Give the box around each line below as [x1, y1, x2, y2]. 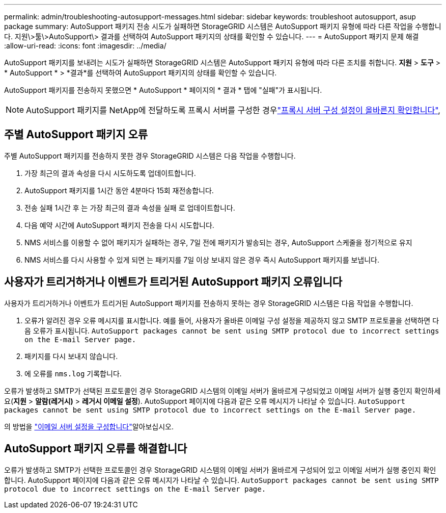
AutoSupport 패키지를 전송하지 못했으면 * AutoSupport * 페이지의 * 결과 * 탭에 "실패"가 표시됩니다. [4, 86, 322, 94]
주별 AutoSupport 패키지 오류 [4, 128, 148, 141]
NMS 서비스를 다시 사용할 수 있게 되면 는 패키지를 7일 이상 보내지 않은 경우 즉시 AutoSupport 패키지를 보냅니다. [24, 255, 380, 264]
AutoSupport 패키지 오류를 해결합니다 [4, 442, 187, 455]
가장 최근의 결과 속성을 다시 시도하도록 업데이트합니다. [24, 168, 196, 177]
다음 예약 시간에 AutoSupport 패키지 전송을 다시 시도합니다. [24, 220, 214, 229]
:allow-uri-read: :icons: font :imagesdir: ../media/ [4, 41, 166, 50]
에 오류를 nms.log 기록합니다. [24, 369, 122, 378]
